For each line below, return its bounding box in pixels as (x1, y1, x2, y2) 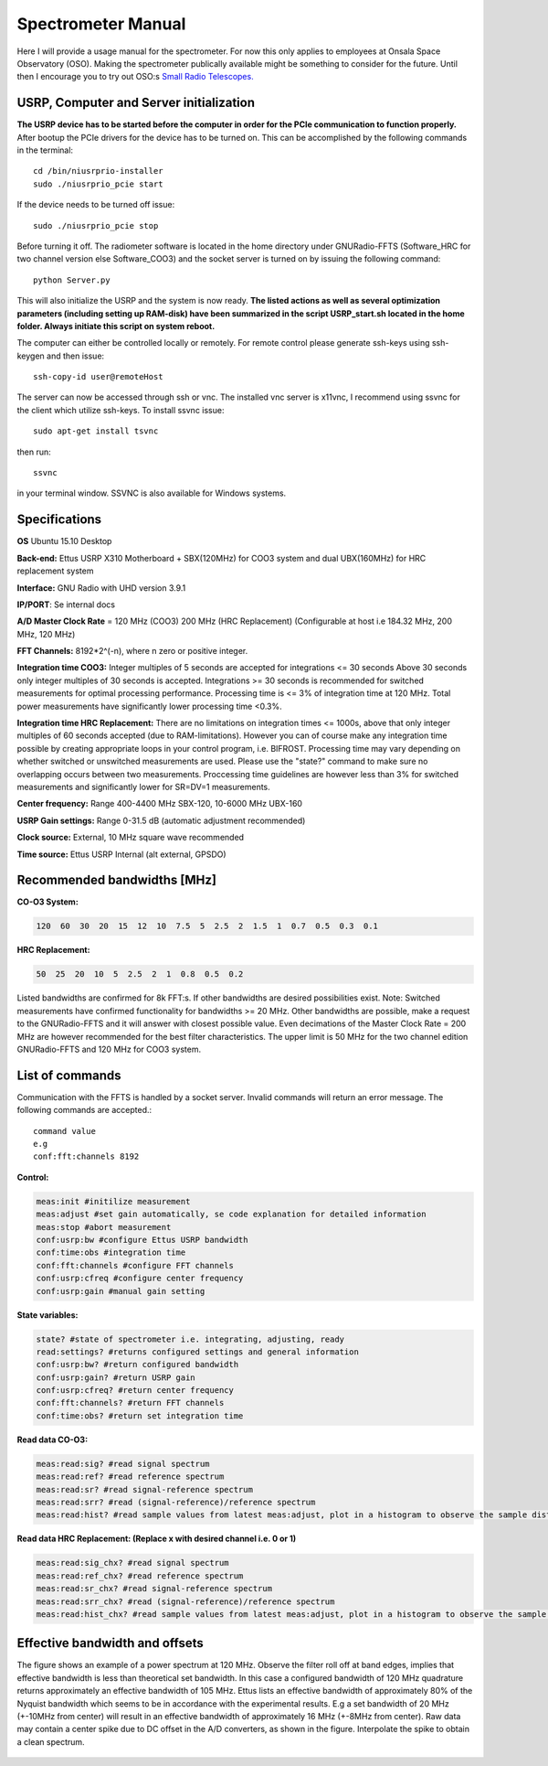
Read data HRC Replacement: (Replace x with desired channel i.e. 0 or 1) (16, 1533, 297, 1545)
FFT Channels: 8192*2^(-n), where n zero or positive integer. (16, 646, 248, 657)
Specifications (16, 512, 102, 528)
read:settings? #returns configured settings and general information (36, 1346, 360, 1357)
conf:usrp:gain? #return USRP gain (36, 1372, 195, 1383)
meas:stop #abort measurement (36, 1222, 172, 1232)
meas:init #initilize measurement (36, 1196, 191, 1206)
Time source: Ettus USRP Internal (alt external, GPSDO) (16, 849, 227, 860)
